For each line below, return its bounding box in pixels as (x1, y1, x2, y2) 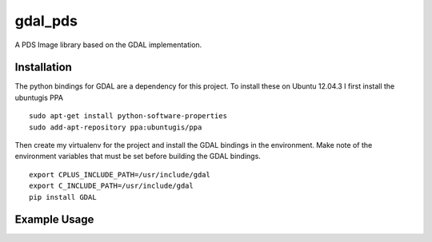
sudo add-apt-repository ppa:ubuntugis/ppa (29, 122, 202, 132)
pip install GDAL (29, 192, 97, 201)
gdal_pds (14, 12, 78, 30)
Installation (14, 61, 72, 74)
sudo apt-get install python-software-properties (29, 112, 228, 121)
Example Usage (14, 212, 94, 227)
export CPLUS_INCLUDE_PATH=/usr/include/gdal (29, 170, 211, 179)
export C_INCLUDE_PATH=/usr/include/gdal (29, 181, 194, 191)
